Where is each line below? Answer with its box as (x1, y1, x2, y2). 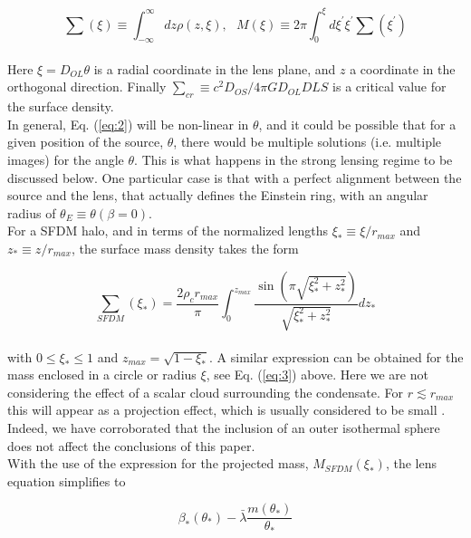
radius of (7, 203, 56, 222)
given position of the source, (7, 132, 164, 151)
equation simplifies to (7, 471, 126, 490)
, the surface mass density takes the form (71, 239, 299, 258)
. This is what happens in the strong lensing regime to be (134, 150, 453, 169)
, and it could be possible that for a (258, 114, 457, 133)
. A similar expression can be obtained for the (209, 347, 464, 366)
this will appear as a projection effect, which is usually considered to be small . (7, 400, 446, 419)
